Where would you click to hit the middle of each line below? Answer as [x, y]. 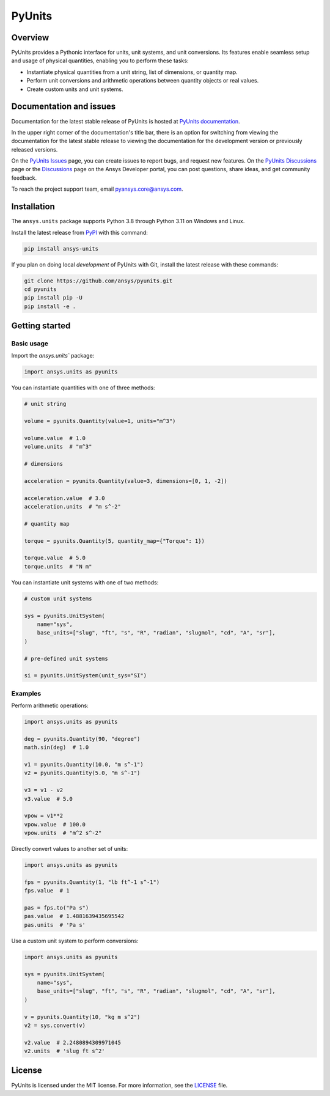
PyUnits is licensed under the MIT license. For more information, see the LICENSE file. [119, 1085]
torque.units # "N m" [58, 566]
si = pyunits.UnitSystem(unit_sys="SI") [85, 676]
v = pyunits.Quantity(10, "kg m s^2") [82, 1017]
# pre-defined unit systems [66, 658]
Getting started [41, 326]
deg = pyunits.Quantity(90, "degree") [82, 739]
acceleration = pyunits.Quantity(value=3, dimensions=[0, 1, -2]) [126, 481]
